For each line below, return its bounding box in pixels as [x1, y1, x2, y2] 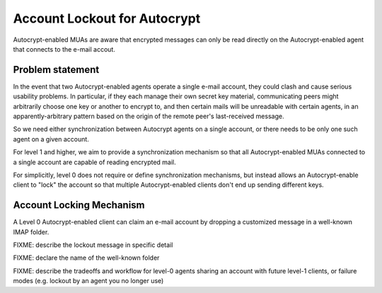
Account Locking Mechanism [13, 199, 145, 212]
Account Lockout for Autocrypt [13, 11, 201, 26]
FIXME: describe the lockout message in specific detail [13, 241, 173, 249]
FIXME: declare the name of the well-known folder [13, 253, 160, 262]
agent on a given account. [13, 134, 90, 143]
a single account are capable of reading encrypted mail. [13, 158, 176, 166]
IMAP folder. [13, 227, 50, 236]
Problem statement [13, 64, 100, 76]
